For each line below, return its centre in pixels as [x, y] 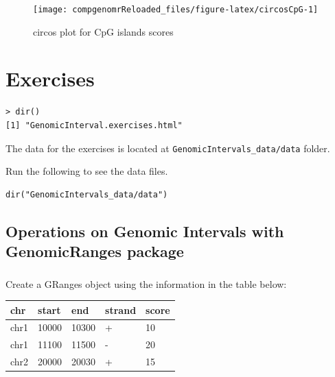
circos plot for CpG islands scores [103, 31]
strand [121, 309]
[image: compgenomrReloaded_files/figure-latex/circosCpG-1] [176, 10]
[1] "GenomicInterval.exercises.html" [94, 125]
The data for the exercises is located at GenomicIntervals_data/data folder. [168, 148]
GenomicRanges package [95, 251]
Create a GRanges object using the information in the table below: [146, 283]
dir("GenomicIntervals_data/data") [87, 194]
